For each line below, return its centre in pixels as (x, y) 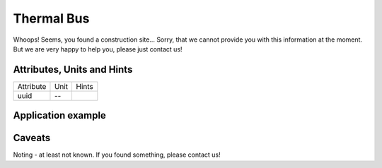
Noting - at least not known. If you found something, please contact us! (117, 155)
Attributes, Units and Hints (73, 70)
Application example (59, 115)
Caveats (32, 138)
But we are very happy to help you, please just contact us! (98, 49)
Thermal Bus (51, 18)
